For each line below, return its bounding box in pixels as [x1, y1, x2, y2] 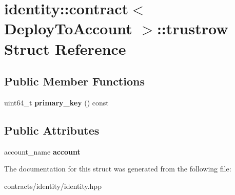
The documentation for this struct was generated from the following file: [4, 163, 231, 174]
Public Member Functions [4, 73, 145, 89]
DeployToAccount [4, 18, 132, 39]
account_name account [4, 146, 81, 157]
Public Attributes [4, 122, 100, 138]
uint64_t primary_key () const [4, 97, 109, 107]
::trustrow [156, 18, 228, 39]
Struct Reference [4, 38, 126, 59]
